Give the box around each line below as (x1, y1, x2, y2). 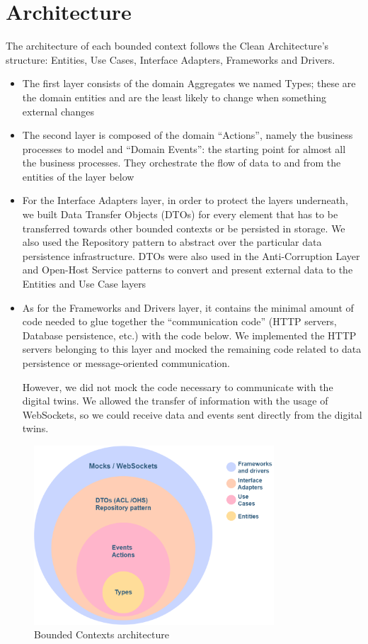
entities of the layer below (22, 169, 134, 183)
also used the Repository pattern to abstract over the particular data (22, 235, 322, 249)
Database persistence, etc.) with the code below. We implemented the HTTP (22, 327, 357, 342)
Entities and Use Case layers (22, 276, 146, 291)
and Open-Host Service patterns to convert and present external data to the (22, 262, 353, 277)
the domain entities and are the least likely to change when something (22, 89, 326, 104)
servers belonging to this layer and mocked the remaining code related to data (22, 341, 362, 356)
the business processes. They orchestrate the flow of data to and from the (22, 155, 341, 170)
